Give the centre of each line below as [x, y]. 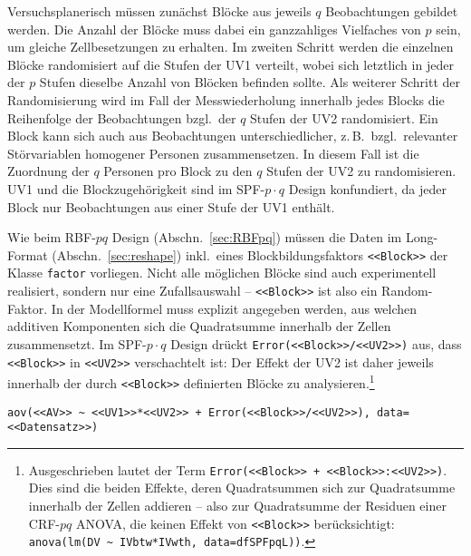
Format [28, 254]
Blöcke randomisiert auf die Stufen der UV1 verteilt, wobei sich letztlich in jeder [231, 64]
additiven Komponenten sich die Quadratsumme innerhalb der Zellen [199, 326]
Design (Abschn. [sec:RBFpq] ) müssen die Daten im [257, 237]
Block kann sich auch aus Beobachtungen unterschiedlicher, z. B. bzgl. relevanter [233, 136]
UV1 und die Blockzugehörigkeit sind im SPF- [136, 188]
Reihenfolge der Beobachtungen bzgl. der [122, 117]
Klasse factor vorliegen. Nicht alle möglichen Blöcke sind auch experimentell [222, 273]
